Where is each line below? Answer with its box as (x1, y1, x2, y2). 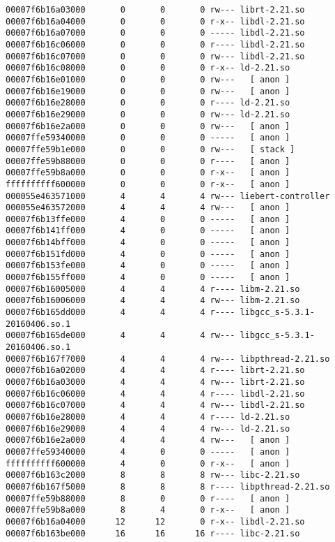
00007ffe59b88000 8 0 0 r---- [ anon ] (6, 493, 290, 504)
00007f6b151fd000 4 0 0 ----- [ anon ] (6, 249, 290, 259)
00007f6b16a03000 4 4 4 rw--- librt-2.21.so (6, 377, 305, 387)
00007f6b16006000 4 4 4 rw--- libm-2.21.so (6, 295, 300, 306)
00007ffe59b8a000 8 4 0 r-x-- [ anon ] (6, 505, 290, 515)
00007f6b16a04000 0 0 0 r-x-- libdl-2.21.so (6, 16, 305, 27)
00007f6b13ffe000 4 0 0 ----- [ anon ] (6, 214, 290, 224)
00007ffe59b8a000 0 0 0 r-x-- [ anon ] (6, 168, 290, 178)
